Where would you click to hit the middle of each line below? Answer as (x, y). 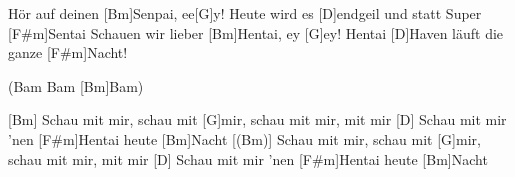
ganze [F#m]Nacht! (68, 52)
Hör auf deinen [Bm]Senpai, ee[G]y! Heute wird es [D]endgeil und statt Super (245, 13)
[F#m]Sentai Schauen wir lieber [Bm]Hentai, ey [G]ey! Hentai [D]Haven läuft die (256, 32)
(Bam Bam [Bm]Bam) (76, 85)
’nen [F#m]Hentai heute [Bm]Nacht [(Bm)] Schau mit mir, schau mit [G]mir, (244, 138)
